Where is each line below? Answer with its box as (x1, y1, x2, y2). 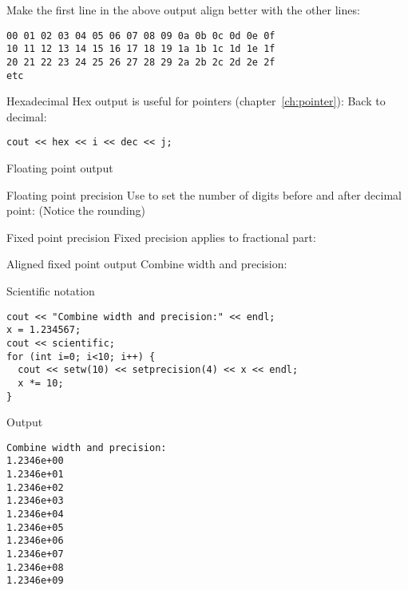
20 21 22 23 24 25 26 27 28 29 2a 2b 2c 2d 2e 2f (6, 56, 275, 68)
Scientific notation (6, 283, 95, 299)
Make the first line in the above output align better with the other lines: (6, 2, 360, 18)
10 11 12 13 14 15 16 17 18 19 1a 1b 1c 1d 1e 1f (6, 43, 275, 55)
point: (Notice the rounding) (6, 202, 145, 219)
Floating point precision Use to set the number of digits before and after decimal (6, 186, 402, 203)
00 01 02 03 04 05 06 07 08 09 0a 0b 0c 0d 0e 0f (6, 30, 275, 42)
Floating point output (6, 160, 113, 176)
